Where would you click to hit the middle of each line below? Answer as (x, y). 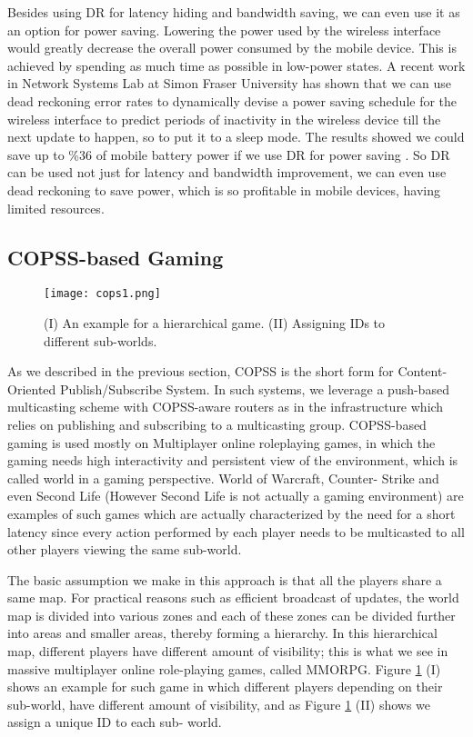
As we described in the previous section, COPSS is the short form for (201, 371)
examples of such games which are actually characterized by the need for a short (231, 513)
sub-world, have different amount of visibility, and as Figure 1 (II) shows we (219, 704)
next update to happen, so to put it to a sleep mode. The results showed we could (236, 137)
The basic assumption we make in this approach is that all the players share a (225, 579)
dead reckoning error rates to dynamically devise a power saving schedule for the (232, 100)
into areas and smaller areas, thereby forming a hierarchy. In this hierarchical (222, 633)
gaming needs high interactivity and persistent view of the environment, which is (233, 460)
